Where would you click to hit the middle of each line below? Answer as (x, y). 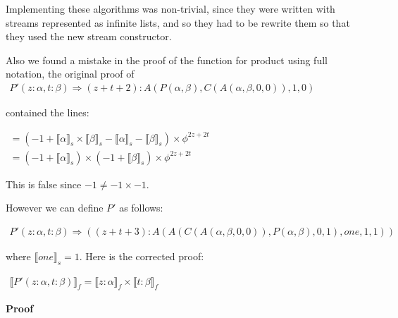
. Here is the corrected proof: (142, 256)
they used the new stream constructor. (89, 36)
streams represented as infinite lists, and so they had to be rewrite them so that (178, 22)
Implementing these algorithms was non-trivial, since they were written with (170, 8)
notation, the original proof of (70, 74)
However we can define (55, 208)
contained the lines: (48, 112)
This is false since (44, 184)
